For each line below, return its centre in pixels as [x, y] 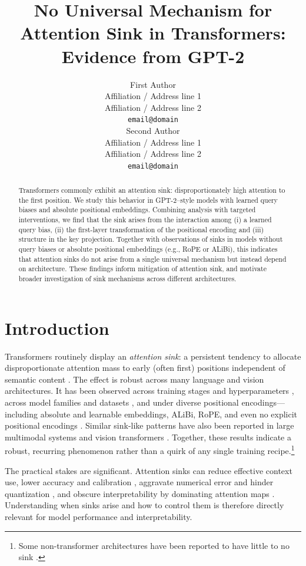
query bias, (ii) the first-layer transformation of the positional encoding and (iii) [141, 229]
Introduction [57, 328]
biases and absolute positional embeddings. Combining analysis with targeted [137, 210]
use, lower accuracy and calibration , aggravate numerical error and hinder [139, 482]
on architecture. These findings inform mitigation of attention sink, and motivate [142, 269]
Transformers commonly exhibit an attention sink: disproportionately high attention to [152, 190]
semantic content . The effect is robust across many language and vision [134, 379]
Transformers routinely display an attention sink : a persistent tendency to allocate [153, 356]
